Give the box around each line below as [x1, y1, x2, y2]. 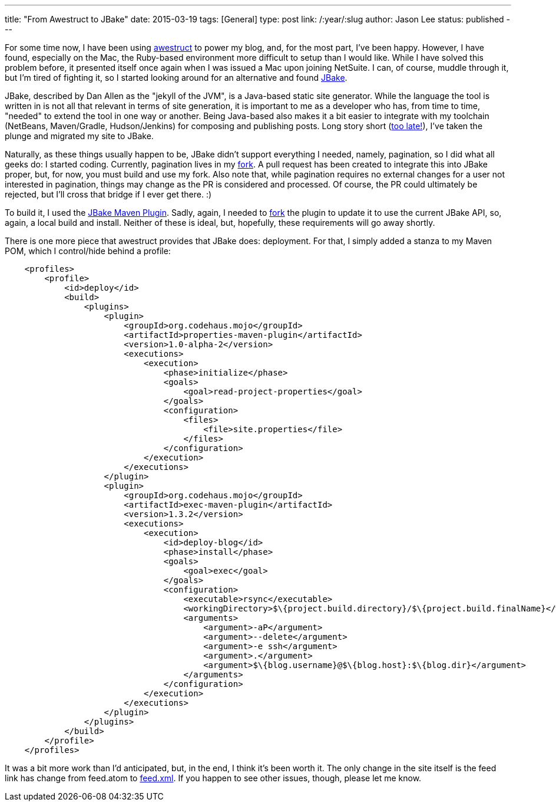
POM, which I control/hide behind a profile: [5, 246, 171, 256]
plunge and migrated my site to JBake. [5, 131, 154, 141]
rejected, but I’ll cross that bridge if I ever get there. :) [5, 189, 212, 199]
